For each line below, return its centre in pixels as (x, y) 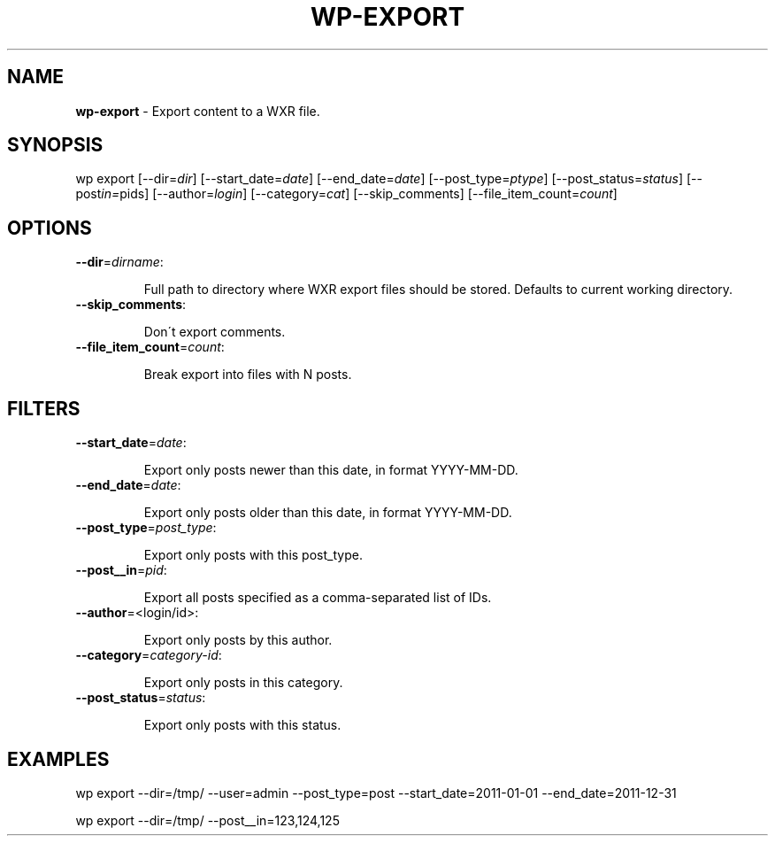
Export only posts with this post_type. (253, 555)
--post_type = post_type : (146, 528)
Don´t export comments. (215, 332)
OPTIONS (50, 228)
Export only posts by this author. (238, 640)
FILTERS (44, 408)
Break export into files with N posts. (248, 375)
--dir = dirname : (119, 262)
